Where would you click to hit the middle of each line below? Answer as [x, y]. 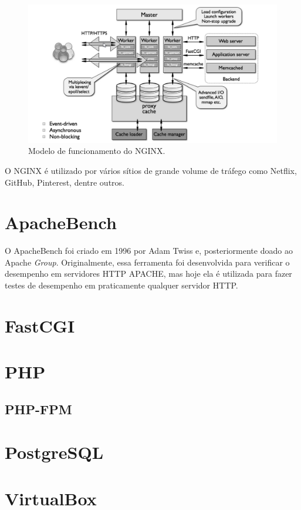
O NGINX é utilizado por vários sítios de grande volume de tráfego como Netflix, [151, 170]
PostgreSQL [54, 452]
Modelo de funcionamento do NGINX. [97, 151]
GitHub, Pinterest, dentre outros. [65, 182]
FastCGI [40, 325]
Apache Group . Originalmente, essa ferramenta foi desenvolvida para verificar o [147, 262]
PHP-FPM [38, 409]
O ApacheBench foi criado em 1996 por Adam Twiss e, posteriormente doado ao [149, 251]
